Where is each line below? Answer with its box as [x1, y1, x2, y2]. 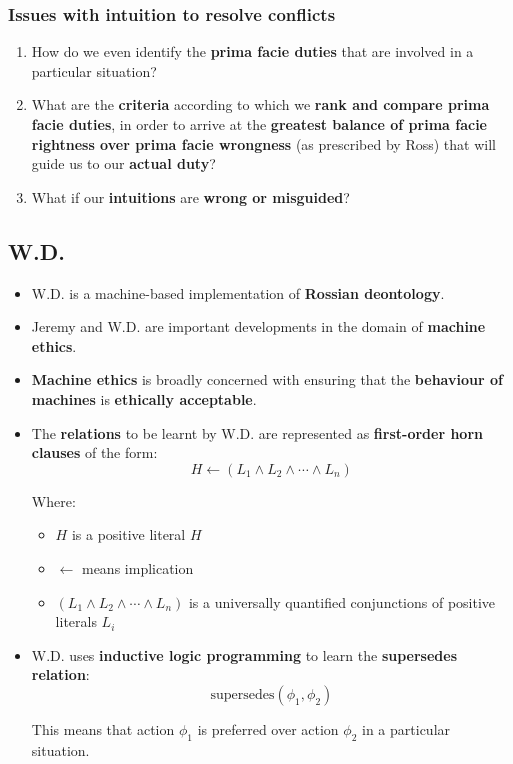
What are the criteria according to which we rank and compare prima [31, 94, 490, 115]
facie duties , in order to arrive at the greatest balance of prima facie [31, 114, 487, 134]
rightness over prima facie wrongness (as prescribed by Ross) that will [31, 133, 496, 154]
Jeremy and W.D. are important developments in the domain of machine [31, 316, 486, 337]
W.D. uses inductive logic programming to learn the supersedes [31, 644, 458, 665]
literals [55, 611, 97, 632]
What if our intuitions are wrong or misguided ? [31, 186, 350, 207]
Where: [31, 490, 76, 511]
